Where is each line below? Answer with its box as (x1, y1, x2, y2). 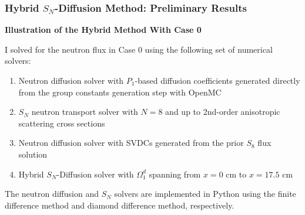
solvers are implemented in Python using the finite (114, 187, 296, 200)
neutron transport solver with (31, 105, 138, 118)
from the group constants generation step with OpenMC (18, 86, 222, 98)
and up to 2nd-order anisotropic (165, 105, 280, 118)
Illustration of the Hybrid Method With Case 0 (5, 23, 202, 36)
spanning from (149, 168, 201, 180)
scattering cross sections (18, 117, 105, 129)
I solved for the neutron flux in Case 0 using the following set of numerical (5, 43, 273, 55)
